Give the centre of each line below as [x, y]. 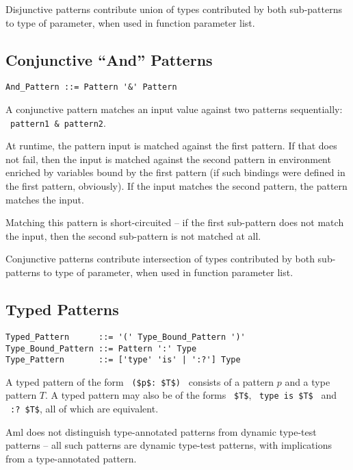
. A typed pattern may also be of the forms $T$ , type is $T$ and [191, 395]
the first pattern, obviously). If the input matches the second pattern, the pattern [176, 186]
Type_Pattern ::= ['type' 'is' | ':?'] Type [123, 360]
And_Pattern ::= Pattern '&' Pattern [91, 87]
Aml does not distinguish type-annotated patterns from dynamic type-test [161, 431]
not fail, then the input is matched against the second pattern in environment [168, 159]
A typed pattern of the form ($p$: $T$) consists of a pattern [140, 381]
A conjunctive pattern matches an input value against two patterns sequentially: [174, 109]
